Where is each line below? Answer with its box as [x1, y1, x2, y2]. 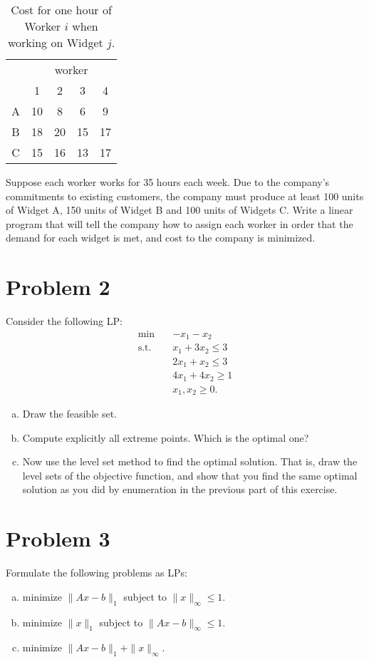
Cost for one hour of [11, 1, 112, 18]
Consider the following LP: [6, 314, 123, 329]
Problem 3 [6, 524, 110, 553]
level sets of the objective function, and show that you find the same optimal [22, 467, 358, 482]
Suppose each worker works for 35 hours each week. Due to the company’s [6, 175, 330, 189]
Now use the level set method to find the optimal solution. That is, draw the [22, 454, 358, 469]
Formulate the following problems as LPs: [6, 565, 187, 580]
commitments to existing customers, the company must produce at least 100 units [6, 188, 364, 203]
